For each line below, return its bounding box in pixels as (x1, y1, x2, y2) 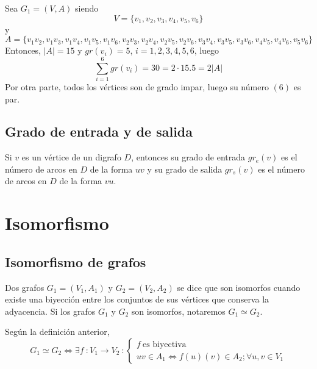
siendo (75, 2, 99, 14)
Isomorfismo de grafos (5, 252, 146, 271)
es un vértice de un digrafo (21, 151, 121, 163)
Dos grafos (5, 281, 45, 293)
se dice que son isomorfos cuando (177, 281, 301, 293)
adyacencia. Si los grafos (5, 304, 96, 317)
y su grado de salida (147, 162, 223, 175)
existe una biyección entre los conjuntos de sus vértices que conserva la (5, 293, 269, 306)
